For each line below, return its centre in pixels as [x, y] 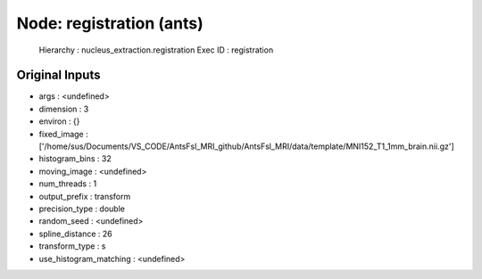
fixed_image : [63, 134]
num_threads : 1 [68, 184]
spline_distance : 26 [75, 234]
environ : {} [59, 121]
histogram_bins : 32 [75, 159]
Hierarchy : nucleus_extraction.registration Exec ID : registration [156, 50]
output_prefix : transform [85, 196]
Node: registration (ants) [110, 23]
